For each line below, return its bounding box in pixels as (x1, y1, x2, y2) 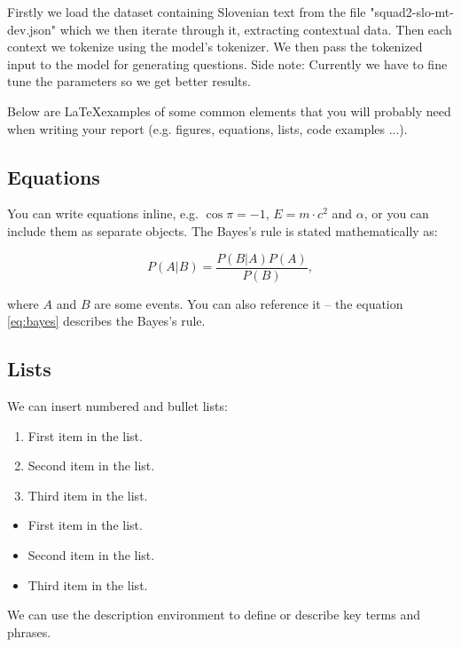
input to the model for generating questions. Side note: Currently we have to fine (7, 54, 448, 73)
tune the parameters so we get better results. (7, 72, 251, 91)
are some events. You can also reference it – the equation (94, 294, 403, 312)
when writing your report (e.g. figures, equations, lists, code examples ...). (7, 119, 408, 138)
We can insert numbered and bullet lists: (7, 397, 228, 414)
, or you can (363, 204, 429, 223)
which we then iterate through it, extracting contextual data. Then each (59, 20, 452, 38)
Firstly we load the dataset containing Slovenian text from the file (7, 3, 366, 20)
